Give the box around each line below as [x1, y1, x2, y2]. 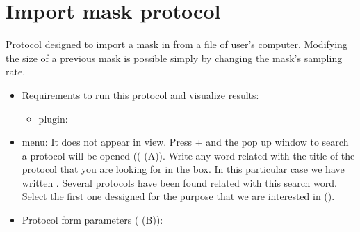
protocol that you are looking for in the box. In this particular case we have [22, 162, 345, 176]
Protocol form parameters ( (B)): [22, 212, 163, 227]
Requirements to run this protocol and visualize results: [22, 87, 259, 102]
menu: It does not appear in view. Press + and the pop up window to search [22, 134, 349, 149]
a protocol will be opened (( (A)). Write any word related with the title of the [22, 148, 355, 162]
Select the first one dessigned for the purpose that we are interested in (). [22, 189, 335, 203]
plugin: [38, 111, 68, 125]
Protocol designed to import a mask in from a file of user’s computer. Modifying [6, 37, 347, 52]
